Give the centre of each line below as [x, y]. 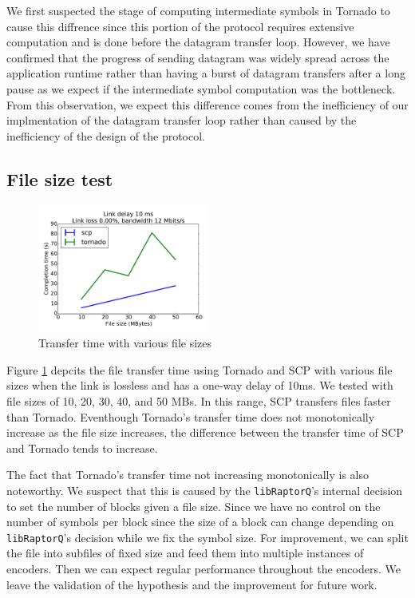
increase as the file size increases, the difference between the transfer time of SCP [205, 432]
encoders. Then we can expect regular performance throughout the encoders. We [204, 568]
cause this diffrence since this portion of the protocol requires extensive [180, 26]
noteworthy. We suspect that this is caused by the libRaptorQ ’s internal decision [205, 490]
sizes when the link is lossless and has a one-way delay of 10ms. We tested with [200, 385]
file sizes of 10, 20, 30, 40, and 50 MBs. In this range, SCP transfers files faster [199, 400]
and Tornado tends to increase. [82, 448]
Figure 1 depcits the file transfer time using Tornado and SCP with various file [200, 369]
